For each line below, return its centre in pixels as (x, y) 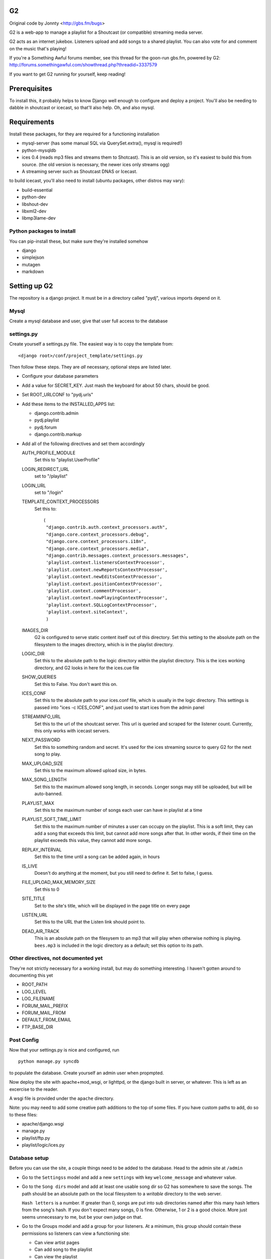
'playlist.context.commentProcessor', (94, 591)
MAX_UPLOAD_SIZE (42, 763)
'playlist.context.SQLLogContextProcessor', (102, 605)
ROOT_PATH (35, 985)
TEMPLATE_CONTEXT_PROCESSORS (60, 502)
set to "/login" (49, 492)
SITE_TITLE (33, 898)
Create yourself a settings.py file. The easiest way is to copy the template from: (91, 344)
